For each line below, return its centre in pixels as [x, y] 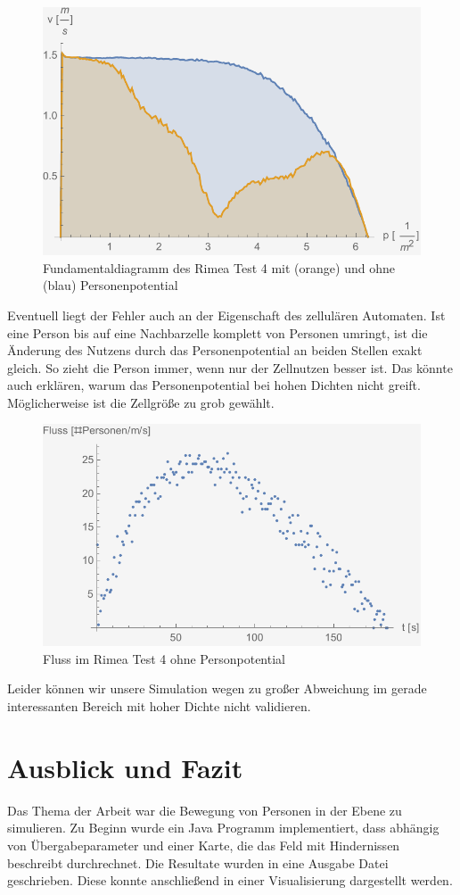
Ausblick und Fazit [125, 767]
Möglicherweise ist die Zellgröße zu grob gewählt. [141, 402]
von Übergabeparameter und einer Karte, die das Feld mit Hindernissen [204, 845]
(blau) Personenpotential [111, 285]
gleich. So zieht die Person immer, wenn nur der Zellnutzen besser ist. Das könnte [230, 367]
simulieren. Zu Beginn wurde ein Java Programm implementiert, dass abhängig [223, 828]
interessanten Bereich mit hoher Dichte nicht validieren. [159, 706]
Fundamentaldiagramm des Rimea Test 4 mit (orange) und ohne [219, 267]
